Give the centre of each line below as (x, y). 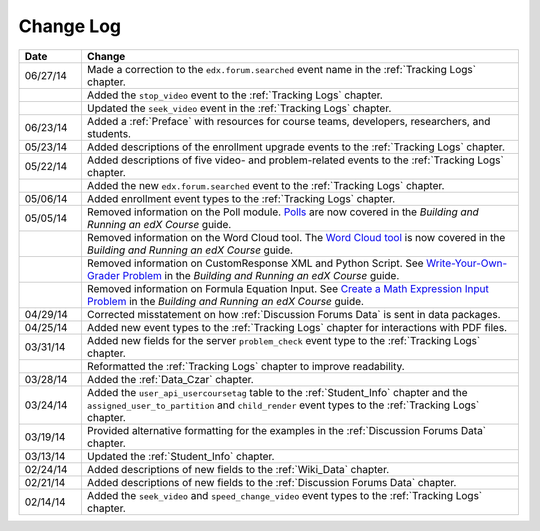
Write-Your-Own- (467, 263)
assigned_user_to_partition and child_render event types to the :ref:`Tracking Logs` (283, 405)
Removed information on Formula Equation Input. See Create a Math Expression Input (287, 288)
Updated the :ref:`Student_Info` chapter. (180, 456)
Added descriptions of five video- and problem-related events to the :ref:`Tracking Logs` (295, 160)
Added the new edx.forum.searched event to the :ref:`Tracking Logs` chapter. (265, 185)
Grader (103, 275)
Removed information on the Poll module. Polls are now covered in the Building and (282, 212)
